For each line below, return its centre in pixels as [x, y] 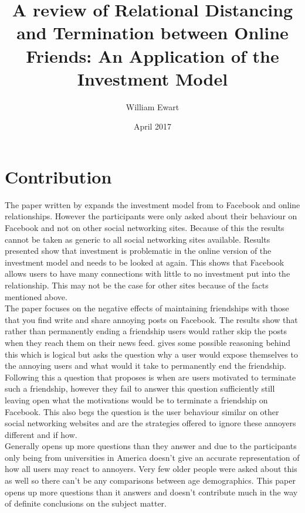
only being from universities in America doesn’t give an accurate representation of [152, 457]
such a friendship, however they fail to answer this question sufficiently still [140, 388]
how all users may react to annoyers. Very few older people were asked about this [151, 469]
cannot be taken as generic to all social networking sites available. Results [138, 239]
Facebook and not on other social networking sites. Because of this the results [145, 227]
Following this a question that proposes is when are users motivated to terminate [150, 377]
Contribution [58, 176]
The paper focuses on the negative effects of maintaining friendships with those [147, 308]
